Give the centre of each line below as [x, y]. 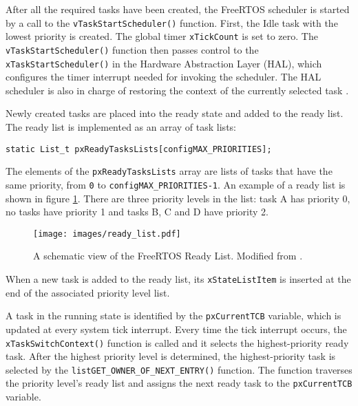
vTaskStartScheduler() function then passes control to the [132, 49]
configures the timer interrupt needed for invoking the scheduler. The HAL [164, 77]
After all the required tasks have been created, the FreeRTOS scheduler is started [178, 9]
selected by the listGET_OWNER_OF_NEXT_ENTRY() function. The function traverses [179, 369]
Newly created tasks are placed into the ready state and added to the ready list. [175, 113]
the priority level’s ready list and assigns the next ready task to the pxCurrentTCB [179, 383]
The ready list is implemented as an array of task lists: [121, 127]
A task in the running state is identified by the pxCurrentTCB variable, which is [173, 316]
